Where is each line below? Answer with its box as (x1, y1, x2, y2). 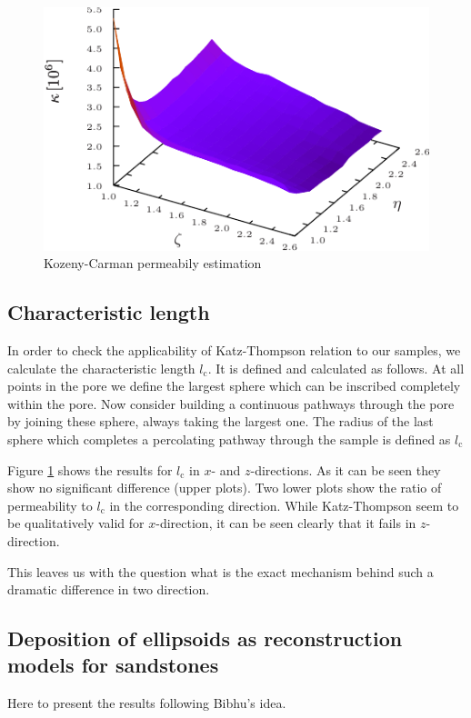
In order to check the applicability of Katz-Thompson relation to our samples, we (7, 340, 461, 359)
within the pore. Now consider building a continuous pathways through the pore (7, 394, 455, 413)
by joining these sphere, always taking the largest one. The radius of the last (7, 412, 434, 431)
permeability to (7, 495, 93, 514)
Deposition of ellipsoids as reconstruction (7, 624, 403, 653)
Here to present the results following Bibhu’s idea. (7, 693, 286, 713)
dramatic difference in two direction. (7, 580, 210, 599)
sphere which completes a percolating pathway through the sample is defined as (7, 429, 451, 448)
